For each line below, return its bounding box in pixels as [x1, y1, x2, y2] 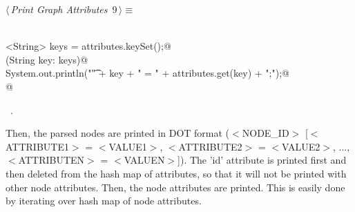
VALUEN [124, 153, 165, 167]
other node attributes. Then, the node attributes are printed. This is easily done [6, 180, 345, 194]
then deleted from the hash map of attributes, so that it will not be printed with [6, 166, 347, 180]
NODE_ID [242, 126, 289, 140]
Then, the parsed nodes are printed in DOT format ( [6, 126, 230, 140]
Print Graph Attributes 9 [10, 2, 117, 16]
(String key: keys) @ [6, 52, 88, 66]
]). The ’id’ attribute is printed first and [177, 153, 347, 167]
